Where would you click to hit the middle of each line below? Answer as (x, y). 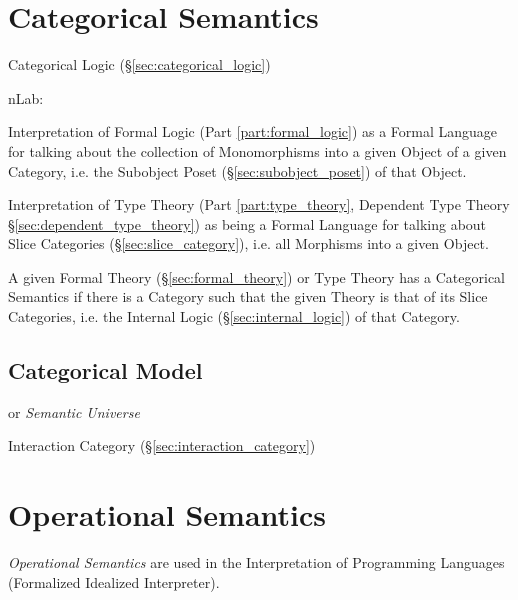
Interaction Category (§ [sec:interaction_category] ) (162, 445)
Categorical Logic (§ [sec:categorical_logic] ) (139, 64)
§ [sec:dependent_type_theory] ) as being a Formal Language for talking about (247, 223)
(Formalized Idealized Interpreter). (114, 581)
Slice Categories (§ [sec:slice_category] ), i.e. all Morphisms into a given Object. (248, 243)
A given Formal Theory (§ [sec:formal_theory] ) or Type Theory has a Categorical (257, 276)
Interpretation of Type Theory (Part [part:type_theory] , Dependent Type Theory (259, 204)
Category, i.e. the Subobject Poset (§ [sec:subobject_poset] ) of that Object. (237, 170)
